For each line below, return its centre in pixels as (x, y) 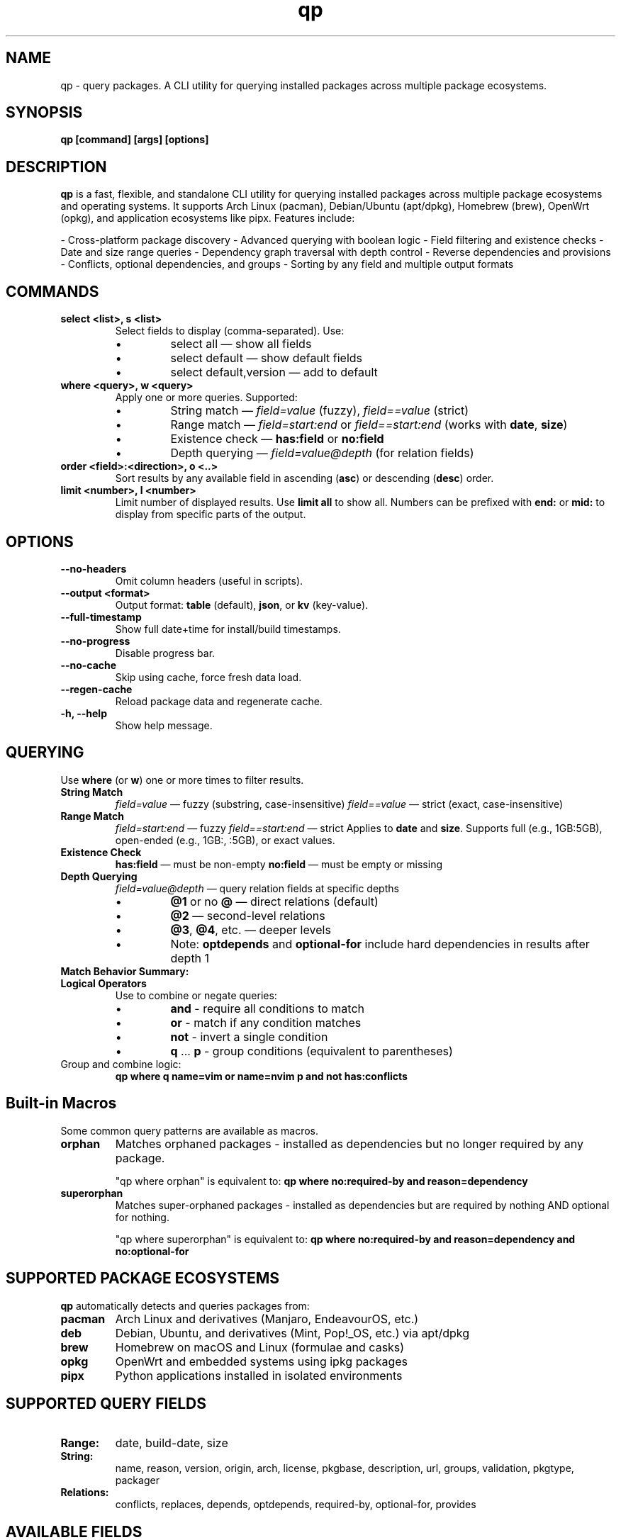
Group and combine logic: (121, 1064)
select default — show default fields (267, 358)
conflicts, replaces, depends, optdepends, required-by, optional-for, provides (296, 1505)
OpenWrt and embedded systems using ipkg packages (262, 1361)
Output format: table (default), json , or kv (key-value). (242, 605)
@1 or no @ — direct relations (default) (274, 901)
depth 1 (190, 958)
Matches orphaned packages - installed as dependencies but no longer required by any (349, 1143)
